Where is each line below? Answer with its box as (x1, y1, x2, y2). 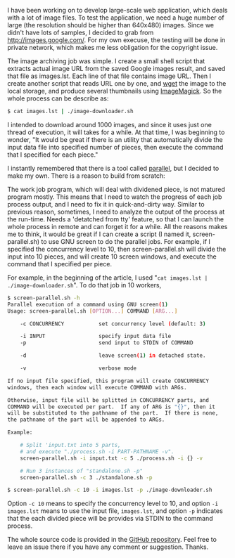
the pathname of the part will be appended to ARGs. (7, 416, 165, 424)
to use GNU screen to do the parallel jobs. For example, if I (41, 237, 211, 245)
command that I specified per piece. (7, 259, 113, 268)
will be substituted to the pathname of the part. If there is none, (7, 410, 219, 417)
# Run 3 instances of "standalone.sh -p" (20, 467, 143, 474)
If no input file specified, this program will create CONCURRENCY (7, 377, 210, 384)
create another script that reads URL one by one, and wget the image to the (7, 79, 227, 87)
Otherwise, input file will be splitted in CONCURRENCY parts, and (7, 396, 210, 403)
